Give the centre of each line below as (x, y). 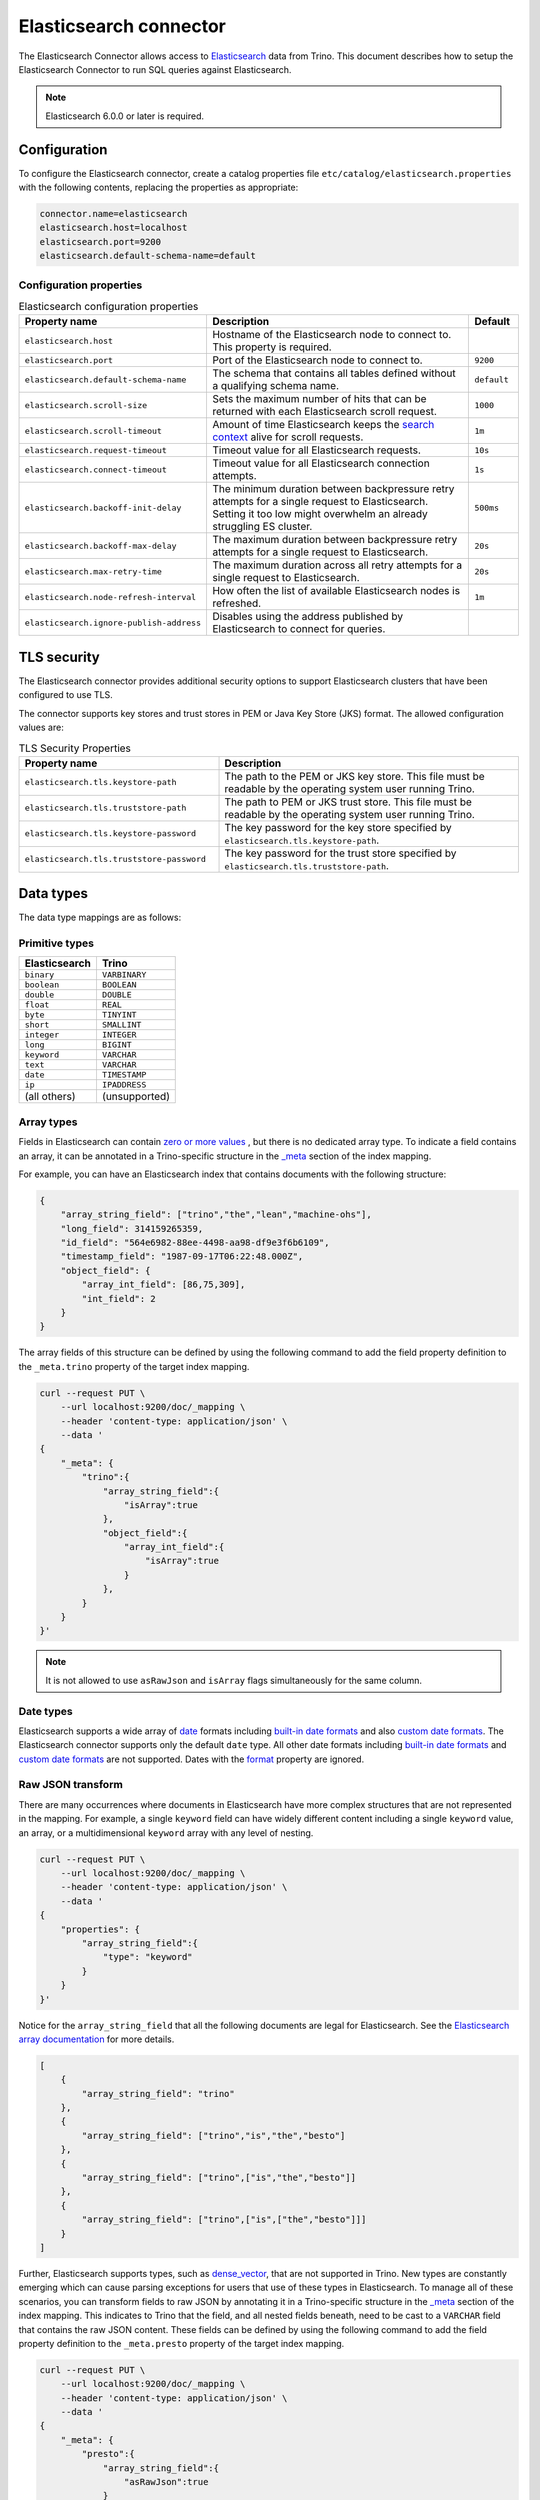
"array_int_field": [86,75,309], (163, 1284)
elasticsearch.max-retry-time (93, 571)
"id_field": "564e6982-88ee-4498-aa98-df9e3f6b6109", (195, 1243)
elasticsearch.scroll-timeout (93, 430)
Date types (46, 1711)
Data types (53, 893)
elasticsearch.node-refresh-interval (110, 596)
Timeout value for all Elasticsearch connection (320, 463)
